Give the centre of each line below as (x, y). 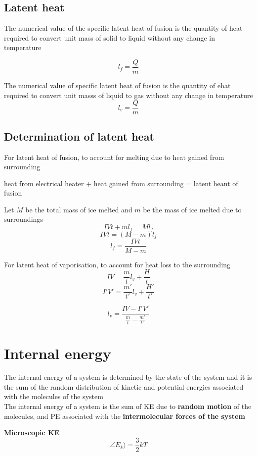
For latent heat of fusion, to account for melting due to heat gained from (114, 157)
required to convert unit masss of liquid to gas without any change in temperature (128, 95)
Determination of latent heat (79, 136)
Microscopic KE (32, 432)
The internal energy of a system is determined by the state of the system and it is (128, 377)
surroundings (23, 219)
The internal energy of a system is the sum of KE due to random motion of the (128, 406)
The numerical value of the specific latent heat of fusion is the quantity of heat (123, 28)
